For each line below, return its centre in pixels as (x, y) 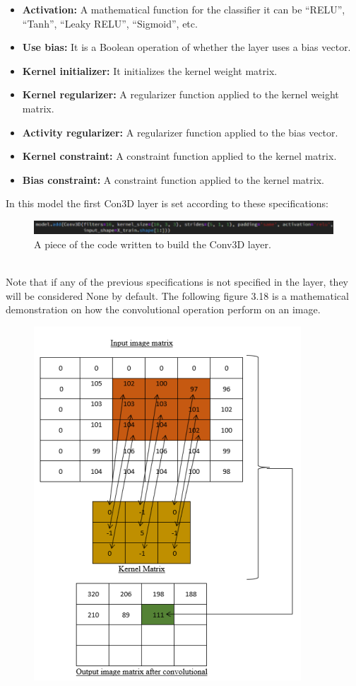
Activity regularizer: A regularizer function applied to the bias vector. (180, 132)
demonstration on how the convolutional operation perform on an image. (163, 309)
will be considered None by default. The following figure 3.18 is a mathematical (177, 295)
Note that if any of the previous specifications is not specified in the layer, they (177, 281)
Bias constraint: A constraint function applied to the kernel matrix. (173, 179)
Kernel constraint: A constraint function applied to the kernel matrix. (179, 156)
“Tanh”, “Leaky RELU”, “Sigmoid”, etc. (110, 23)
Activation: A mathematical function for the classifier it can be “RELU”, (184, 9)
